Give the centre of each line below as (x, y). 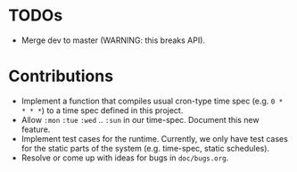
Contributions (61, 76)
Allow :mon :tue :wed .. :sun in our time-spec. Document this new (140, 119)
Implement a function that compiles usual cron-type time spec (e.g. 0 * (152, 101)
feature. (36, 129)
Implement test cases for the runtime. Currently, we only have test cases (155, 138)
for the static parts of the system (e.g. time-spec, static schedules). (145, 148)
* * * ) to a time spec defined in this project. (102, 110)
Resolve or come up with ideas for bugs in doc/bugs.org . (125, 158)
